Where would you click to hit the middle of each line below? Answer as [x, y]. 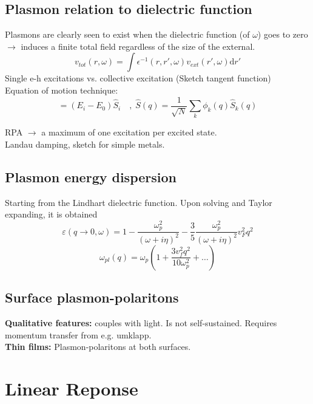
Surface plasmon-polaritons [92, 297]
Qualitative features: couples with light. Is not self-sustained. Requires [141, 323]
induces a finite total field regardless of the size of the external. [138, 46]
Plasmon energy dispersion [91, 176]
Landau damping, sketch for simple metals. [85, 144]
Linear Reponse [72, 389]
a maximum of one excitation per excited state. [129, 132]
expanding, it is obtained [51, 214]
